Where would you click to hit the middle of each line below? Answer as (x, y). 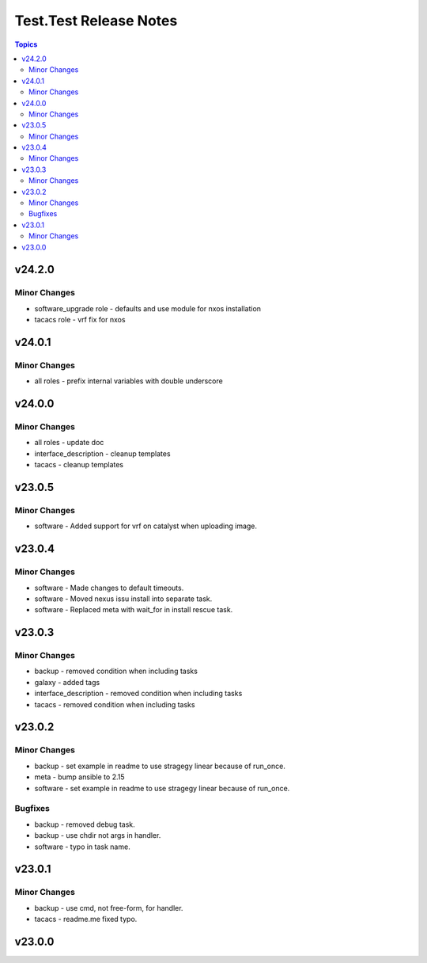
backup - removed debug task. (85, 824)
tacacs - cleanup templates (79, 465)
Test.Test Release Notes (96, 21)
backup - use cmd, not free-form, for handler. (109, 908)
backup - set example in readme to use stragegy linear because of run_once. (160, 766)
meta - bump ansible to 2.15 (79, 777)
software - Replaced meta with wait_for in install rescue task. (134, 610)
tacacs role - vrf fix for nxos (80, 320)
